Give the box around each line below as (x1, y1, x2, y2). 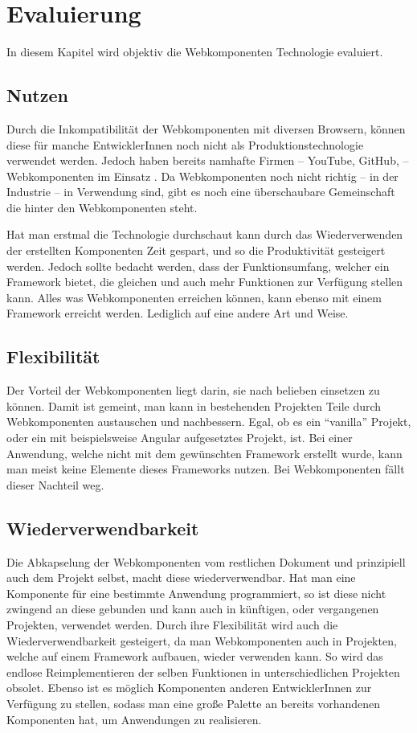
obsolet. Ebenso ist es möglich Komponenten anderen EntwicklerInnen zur (6, 679, 372, 696)
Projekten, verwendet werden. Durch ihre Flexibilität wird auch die (6, 616, 338, 633)
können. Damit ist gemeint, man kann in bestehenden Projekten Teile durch (6, 397, 382, 414)
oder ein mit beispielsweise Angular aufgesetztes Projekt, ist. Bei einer (6, 429, 353, 446)
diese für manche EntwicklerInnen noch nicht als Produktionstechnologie (6, 136, 364, 153)
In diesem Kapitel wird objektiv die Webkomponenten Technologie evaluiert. (6, 43, 383, 60)
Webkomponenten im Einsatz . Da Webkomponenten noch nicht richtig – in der (6, 167, 399, 184)
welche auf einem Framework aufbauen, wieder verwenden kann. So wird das (6, 648, 383, 665)
